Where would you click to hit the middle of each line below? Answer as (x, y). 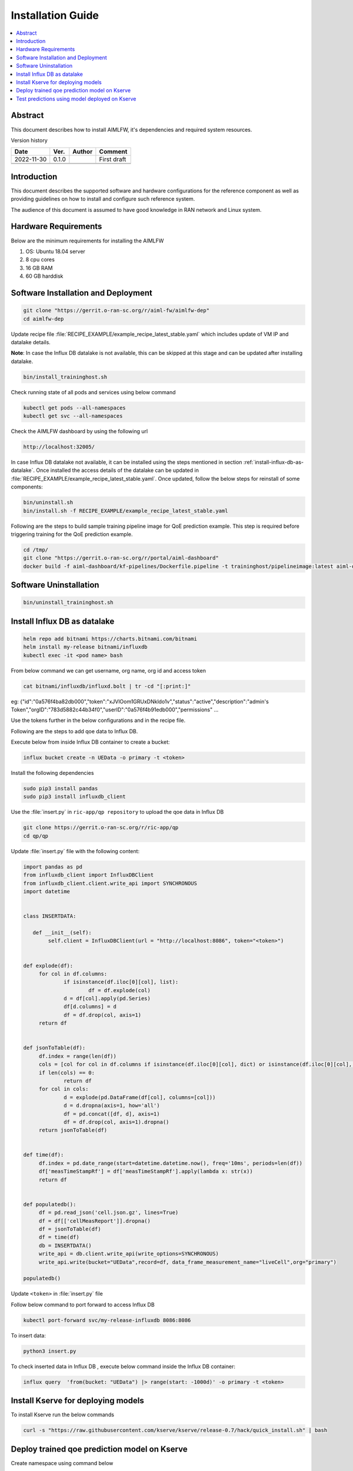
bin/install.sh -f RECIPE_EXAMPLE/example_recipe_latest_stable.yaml (126, 511)
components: (27, 487)
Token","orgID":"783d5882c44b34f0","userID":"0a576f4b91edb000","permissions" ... (115, 710)
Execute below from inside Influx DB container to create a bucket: (90, 742)
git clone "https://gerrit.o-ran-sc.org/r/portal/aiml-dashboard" (121, 558)
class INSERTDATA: (50, 916)
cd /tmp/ (36, 550)
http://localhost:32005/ (59, 447)
